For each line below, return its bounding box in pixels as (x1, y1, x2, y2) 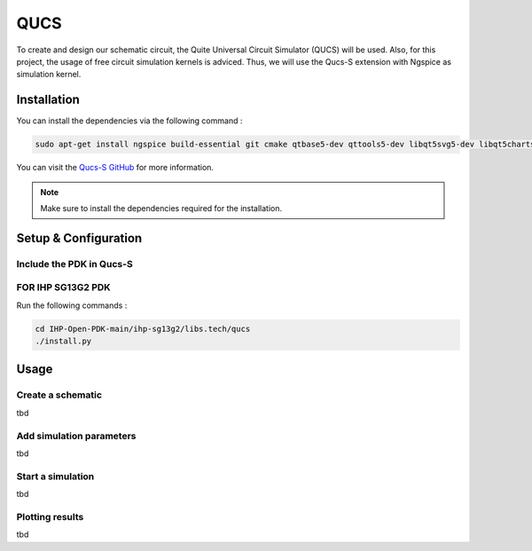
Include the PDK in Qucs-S (16, 257, 133, 270)
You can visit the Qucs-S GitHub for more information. (16, 162, 215, 173)
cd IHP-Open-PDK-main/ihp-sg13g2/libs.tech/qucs (35, 324, 251, 334)
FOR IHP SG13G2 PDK (16, 281, 111, 294)
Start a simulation (16, 470, 95, 483)
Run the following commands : (16, 300, 128, 311)
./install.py (35, 336, 92, 346)
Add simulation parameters (16, 429, 137, 442)
